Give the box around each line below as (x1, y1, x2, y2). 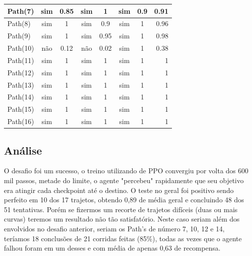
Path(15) (7, 104, 34, 114)
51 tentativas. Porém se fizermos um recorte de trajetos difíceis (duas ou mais (4, 204, 238, 214)
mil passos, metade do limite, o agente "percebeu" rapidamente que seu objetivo (4, 175, 244, 185)
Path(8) (7, 18, 31, 29)
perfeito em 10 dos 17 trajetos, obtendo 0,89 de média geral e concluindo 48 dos (4, 194, 244, 205)
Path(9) (7, 31, 31, 41)
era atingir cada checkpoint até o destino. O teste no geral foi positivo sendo (4, 185, 234, 195)
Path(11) (7, 55, 34, 65)
